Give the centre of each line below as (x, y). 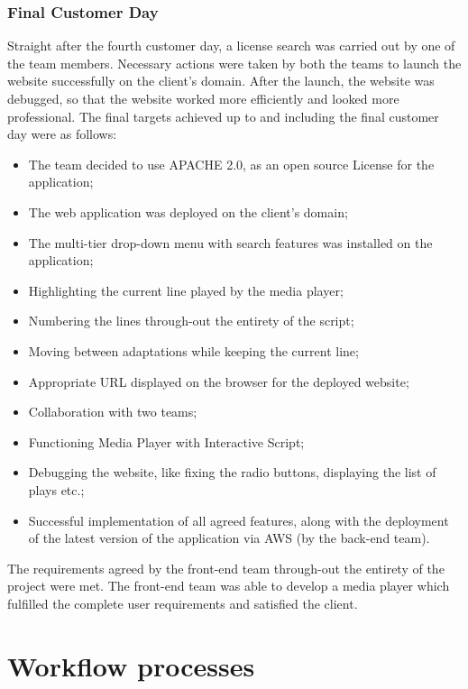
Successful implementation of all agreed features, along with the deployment (239, 520)
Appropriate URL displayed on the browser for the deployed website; (219, 381)
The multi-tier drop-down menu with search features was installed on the (230, 242)
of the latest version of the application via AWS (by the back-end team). (229, 538)
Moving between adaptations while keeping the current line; (193, 350)
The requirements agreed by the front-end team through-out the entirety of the (226, 568)
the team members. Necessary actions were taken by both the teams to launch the (234, 63)
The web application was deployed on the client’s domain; (188, 211)
